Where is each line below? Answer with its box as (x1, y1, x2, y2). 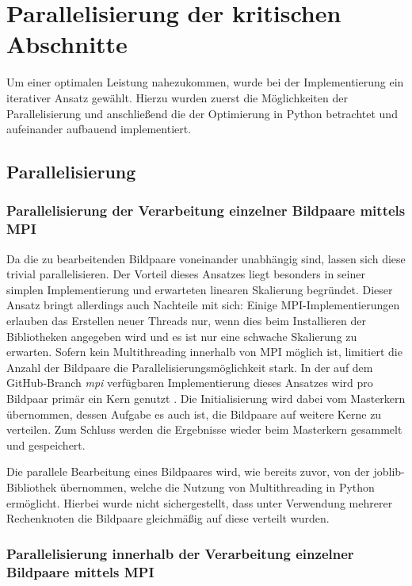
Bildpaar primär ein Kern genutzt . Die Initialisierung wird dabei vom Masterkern (6, 389, 406, 406)
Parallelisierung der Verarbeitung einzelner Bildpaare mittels (6, 201, 406, 220)
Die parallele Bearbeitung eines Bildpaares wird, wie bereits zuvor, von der (6, 463, 370, 480)
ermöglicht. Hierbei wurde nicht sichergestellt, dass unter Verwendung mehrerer (6, 494, 393, 511)
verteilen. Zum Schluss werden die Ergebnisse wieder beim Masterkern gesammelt (6, 421, 402, 438)
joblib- (373, 463, 405, 480)
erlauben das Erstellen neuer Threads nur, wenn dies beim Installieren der (6, 312, 366, 328)
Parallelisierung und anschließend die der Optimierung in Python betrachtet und (6, 105, 398, 121)
